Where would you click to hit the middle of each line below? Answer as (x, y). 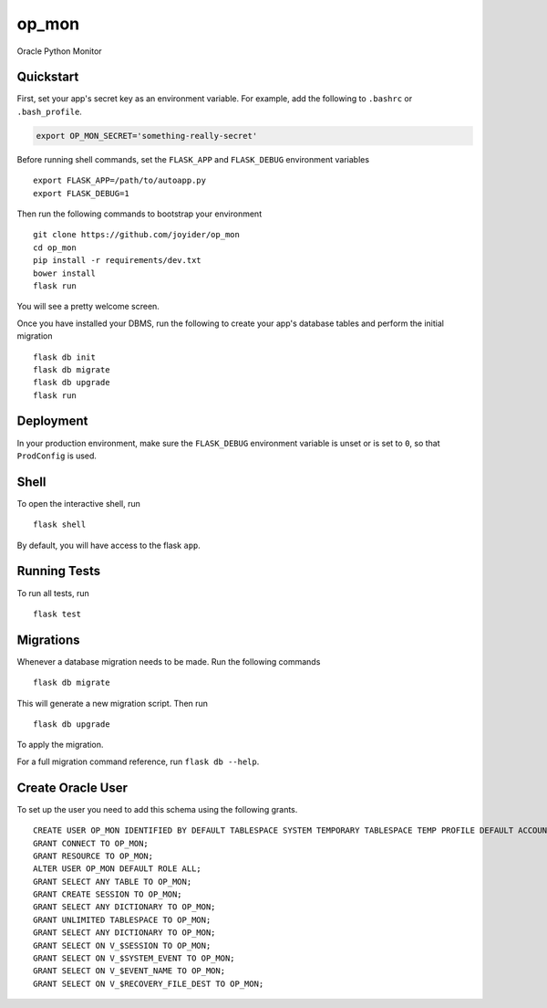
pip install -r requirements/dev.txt (118, 261)
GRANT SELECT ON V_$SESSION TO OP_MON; (122, 945)
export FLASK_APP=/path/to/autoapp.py (120, 181)
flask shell (60, 525)
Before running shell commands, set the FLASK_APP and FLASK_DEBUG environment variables (193, 159)
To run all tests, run (53, 593)
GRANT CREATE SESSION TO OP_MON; (108, 894)
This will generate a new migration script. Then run (113, 703)
